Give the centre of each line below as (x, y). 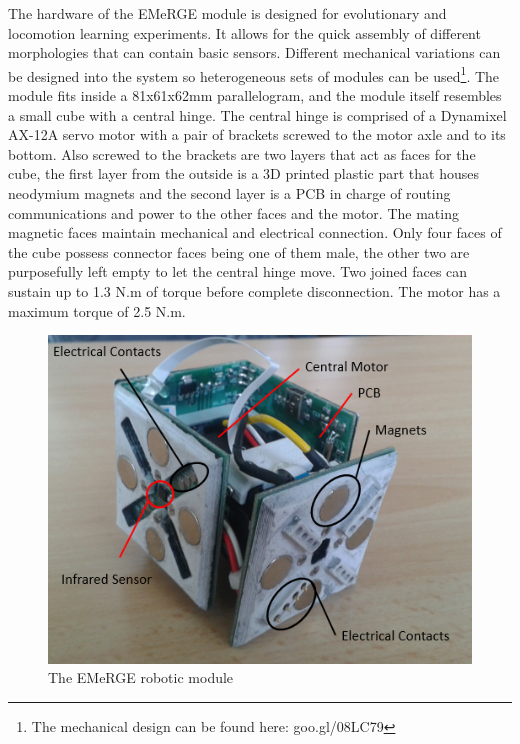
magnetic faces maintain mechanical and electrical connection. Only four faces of (255, 232)
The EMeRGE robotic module (141, 677)
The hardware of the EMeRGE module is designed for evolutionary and (227, 13)
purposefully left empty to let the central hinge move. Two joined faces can (238, 271)
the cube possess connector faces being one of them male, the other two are (239, 251)
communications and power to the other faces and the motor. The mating (233, 212)
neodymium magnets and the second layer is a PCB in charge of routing (229, 193)
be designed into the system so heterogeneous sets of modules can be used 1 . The (254, 74)
